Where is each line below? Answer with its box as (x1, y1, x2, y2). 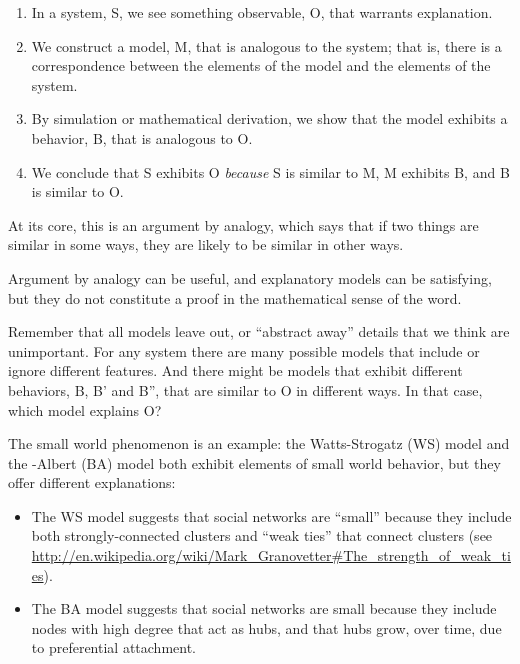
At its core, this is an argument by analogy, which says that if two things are (8, 214, 479, 235)
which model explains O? (8, 399, 162, 420)
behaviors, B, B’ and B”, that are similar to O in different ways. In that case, (8, 379, 483, 400)
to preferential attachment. (31, 637, 196, 658)
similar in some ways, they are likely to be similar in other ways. (8, 234, 404, 255)
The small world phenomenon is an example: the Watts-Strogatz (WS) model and (8, 433, 510, 454)
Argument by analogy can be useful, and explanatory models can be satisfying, (8, 267, 492, 288)
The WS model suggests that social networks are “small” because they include (31, 505, 512, 526)
